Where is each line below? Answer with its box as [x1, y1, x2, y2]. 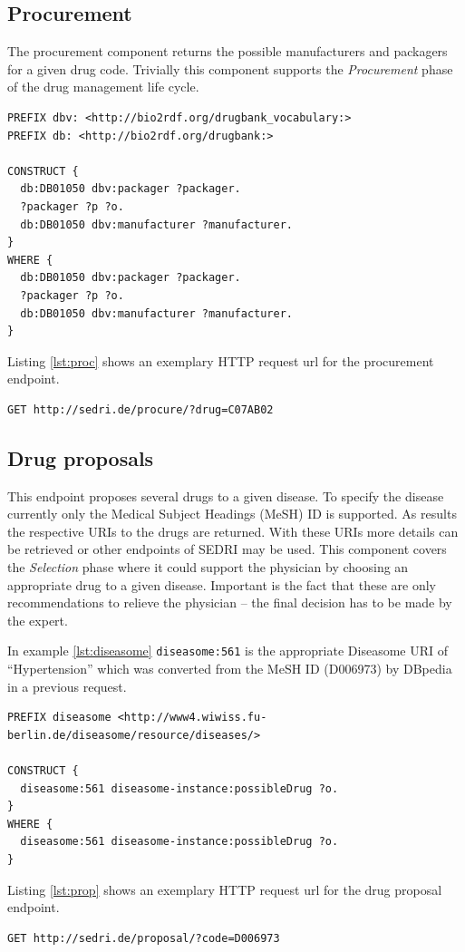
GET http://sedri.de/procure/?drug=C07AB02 [7, 403, 274, 416]
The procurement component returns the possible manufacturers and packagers [7, 42, 448, 61]
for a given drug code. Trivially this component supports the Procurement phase [7, 59, 453, 78]
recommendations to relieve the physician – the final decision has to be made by [7, 593, 452, 612]
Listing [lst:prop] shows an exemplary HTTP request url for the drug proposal [7, 879, 442, 899]
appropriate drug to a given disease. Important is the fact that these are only [7, 575, 437, 594]
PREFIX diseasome [7, 711, 111, 724]
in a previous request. [7, 676, 127, 695]
